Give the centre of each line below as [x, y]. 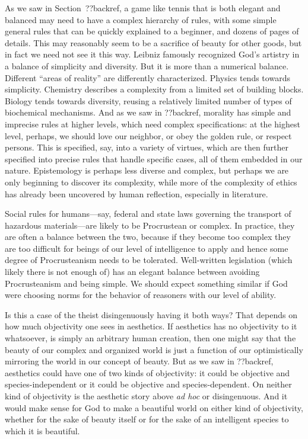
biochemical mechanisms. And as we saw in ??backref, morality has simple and [148, 112]
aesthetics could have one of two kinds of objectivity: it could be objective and [147, 372]
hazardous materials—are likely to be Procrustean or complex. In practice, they [150, 225]
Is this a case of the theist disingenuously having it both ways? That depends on [151, 314]
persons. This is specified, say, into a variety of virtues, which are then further [147, 147]
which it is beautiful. [42, 430]
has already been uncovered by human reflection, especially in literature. [136, 193]
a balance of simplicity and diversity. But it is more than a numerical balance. [147, 65]
